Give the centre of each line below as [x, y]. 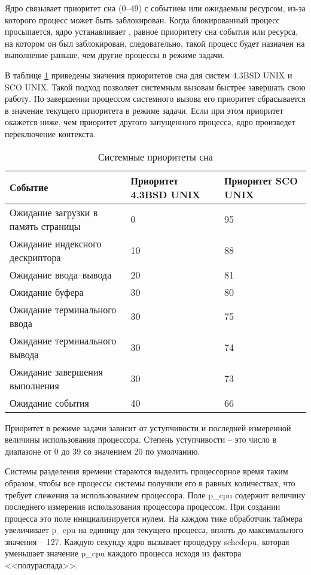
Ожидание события [49, 402]
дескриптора [35, 257]
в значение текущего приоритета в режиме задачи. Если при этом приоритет [144, 110]
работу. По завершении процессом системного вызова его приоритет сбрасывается [155, 99]
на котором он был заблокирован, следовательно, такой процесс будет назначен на [155, 43]
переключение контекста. [50, 133]
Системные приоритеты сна [155, 156]
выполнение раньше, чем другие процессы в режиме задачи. [115, 55]
